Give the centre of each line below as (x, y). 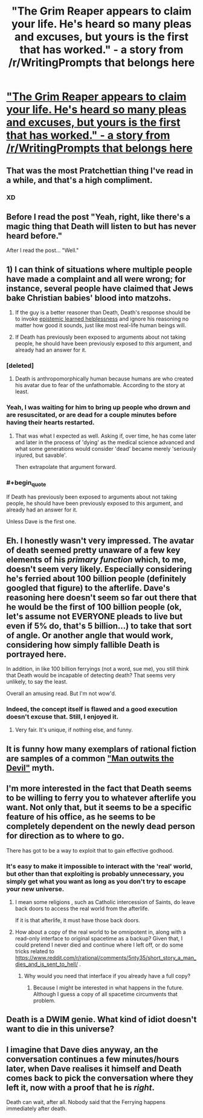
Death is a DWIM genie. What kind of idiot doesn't (101, 1020)
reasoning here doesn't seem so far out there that (101, 597)
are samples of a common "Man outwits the (90, 758)
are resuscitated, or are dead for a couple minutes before (92, 415)
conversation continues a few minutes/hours (93, 1059)
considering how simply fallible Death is (83, 644)
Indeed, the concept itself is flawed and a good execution (92, 709)
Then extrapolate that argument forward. (66, 467)
